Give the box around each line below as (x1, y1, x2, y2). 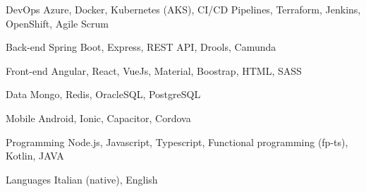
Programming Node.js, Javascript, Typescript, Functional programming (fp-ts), (6, 134, 348, 149)
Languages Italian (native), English (6, 172, 158, 186)
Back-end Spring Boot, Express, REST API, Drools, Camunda (6, 40, 276, 54)
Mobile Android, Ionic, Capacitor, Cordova (6, 110, 191, 125)
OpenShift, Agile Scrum (6, 16, 109, 30)
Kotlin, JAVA (6, 148, 64, 163)
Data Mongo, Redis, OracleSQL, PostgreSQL (6, 87, 201, 102)
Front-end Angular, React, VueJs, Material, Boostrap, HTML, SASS (6, 63, 302, 78)
